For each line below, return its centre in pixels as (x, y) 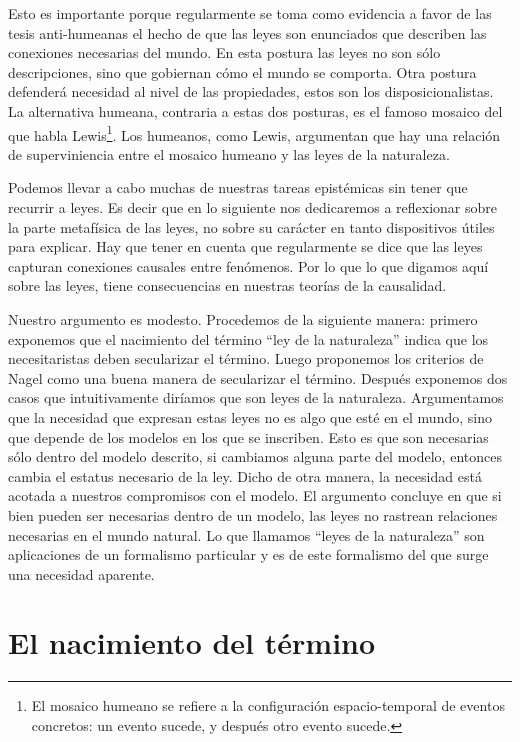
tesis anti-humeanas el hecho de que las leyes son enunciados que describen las (247, 32)
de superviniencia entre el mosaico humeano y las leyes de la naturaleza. (229, 153)
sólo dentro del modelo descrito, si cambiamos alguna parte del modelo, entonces (255, 456)
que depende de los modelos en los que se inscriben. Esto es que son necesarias (248, 436)
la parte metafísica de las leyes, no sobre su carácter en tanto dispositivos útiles (251, 226)
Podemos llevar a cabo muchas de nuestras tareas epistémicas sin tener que (238, 187)
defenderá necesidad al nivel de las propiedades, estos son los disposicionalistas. (251, 91)
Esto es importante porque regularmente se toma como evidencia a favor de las (250, 13)
